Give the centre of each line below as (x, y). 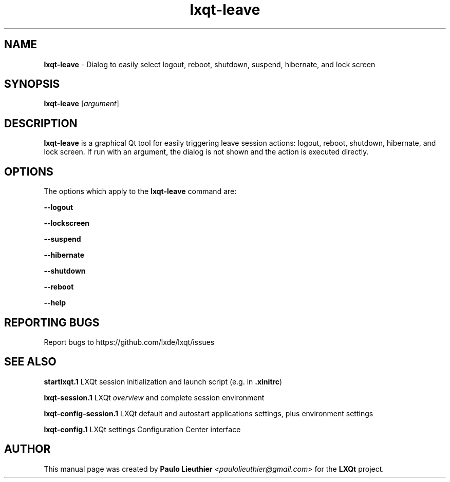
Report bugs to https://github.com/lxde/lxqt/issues (129, 342)
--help (55, 303)
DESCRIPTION (41, 123)
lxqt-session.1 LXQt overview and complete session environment (154, 397)
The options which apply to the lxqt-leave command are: (140, 191)
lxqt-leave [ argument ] (81, 104)
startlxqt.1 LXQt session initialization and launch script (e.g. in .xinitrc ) (163, 381)
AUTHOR (27, 449)
